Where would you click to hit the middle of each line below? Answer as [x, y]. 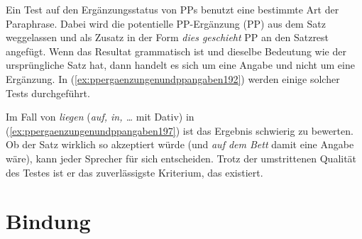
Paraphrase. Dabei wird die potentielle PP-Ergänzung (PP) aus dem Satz [166, 23]
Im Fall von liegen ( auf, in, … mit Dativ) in [100, 117]
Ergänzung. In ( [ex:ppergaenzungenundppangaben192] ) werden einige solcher [173, 78]
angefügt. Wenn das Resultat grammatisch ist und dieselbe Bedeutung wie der [176, 51]
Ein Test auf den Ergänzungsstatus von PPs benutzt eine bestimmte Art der [172, 9]
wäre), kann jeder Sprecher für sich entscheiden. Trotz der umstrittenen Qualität [181, 158]
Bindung [48, 221]
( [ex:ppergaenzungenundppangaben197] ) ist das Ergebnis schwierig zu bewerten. [180, 130]
